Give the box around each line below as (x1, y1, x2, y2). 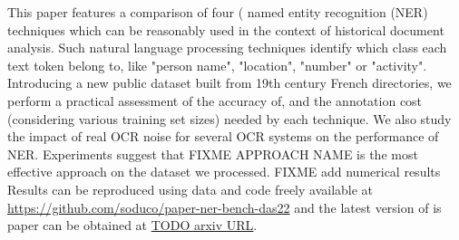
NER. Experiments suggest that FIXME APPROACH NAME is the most (7, 144, 418, 163)
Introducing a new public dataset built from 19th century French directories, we (7, 73, 452, 92)
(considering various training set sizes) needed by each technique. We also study (7, 109, 452, 128)
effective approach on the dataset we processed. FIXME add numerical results (7, 162, 441, 181)
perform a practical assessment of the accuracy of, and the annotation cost (7, 91, 423, 110)
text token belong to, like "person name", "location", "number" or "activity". (7, 55, 427, 74)
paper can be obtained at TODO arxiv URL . (7, 216, 258, 235)
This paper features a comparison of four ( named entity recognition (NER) (7, 3, 428, 21)
